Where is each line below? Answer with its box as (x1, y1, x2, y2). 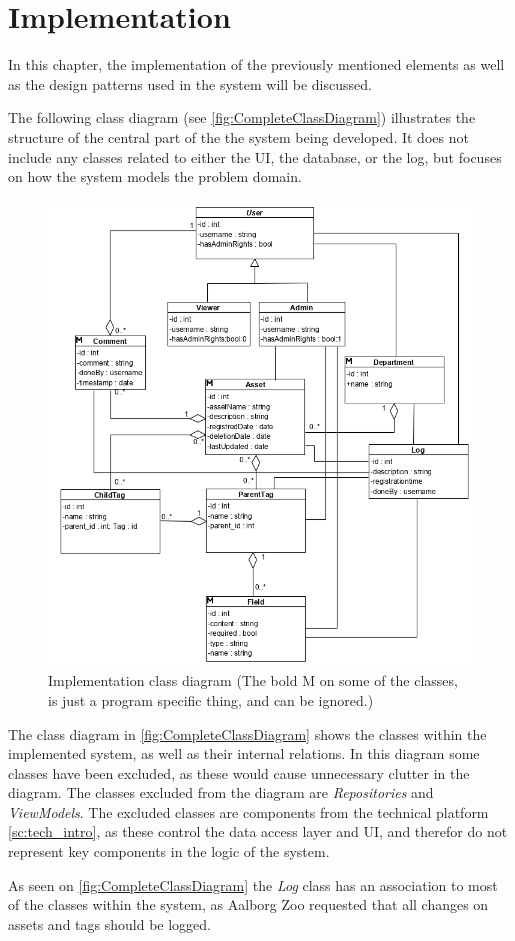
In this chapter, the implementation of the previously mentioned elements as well (8, 54, 505, 75)
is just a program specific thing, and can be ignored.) (48, 689, 374, 710)
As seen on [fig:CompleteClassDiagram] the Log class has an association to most (8, 874, 498, 895)
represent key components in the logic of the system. (8, 841, 330, 862)
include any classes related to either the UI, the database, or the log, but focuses (8, 146, 502, 167)
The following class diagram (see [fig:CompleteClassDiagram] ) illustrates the (8, 107, 476, 128)
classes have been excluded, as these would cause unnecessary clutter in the (8, 762, 470, 783)
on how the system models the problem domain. (8, 166, 302, 187)
